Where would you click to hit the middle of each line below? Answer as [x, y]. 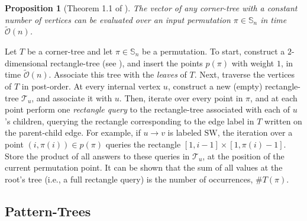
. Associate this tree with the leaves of [118, 74]
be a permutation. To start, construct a [213, 51]
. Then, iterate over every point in [181, 97]
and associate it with [74, 97]
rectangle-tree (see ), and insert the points [127, 63]
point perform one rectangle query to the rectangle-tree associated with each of [147, 109]
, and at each [274, 97]
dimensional [26, 63]
